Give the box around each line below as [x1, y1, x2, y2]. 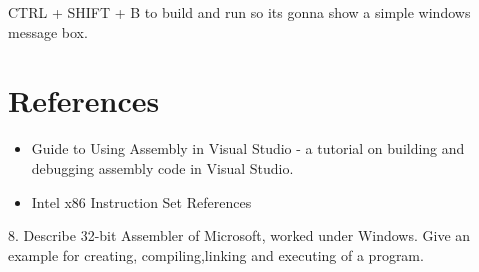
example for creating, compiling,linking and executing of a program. [8, 244, 424, 265]
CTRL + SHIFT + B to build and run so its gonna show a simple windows [8, 2, 471, 22]
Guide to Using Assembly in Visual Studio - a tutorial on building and [31, 138, 465, 159]
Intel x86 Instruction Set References [31, 191, 252, 212]
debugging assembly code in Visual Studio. [31, 157, 294, 178]
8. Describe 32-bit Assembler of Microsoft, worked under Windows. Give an [8, 225, 471, 246]
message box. [8, 21, 88, 42]
